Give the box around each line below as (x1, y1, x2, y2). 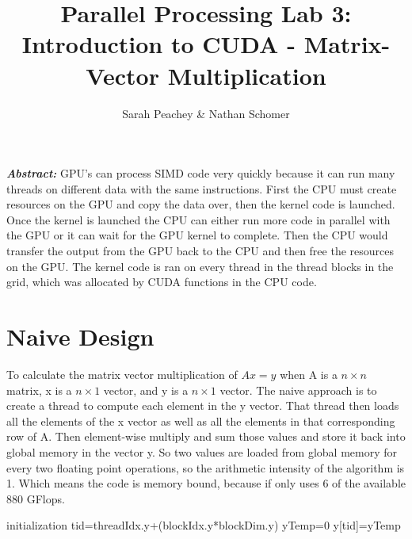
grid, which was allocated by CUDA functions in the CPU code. (6, 273, 317, 290)
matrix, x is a (6, 381, 72, 398)
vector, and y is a (103, 381, 189, 398)
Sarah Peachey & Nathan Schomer (122, 105, 290, 121)
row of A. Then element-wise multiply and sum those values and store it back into (6, 428, 406, 445)
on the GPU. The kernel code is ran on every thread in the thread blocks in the (6, 258, 394, 274)
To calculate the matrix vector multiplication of (6, 365, 238, 382)
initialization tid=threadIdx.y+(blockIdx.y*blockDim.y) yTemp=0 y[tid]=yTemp (6, 517, 401, 533)
